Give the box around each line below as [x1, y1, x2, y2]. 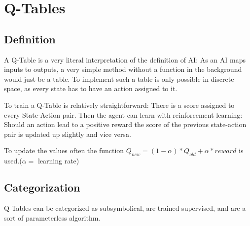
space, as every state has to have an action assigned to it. [4, 83, 178, 94]
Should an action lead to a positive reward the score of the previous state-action [4, 119, 247, 129]
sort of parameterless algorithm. [4, 212, 101, 223]
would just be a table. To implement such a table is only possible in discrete [4, 73, 234, 84]
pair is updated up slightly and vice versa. [4, 129, 131, 139]
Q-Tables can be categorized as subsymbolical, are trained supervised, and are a [4, 202, 246, 213]
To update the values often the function [4, 145, 124, 156]
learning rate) [37, 156, 79, 166]
